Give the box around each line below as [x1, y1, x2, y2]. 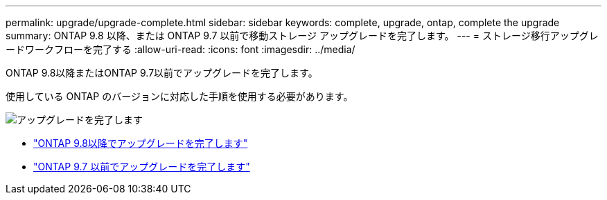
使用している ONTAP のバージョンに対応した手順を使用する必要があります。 [6, 90, 353, 102]
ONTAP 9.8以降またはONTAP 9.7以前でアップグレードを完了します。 [6, 67, 318, 79]
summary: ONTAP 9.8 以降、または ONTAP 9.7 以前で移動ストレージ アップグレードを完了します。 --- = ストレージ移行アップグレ [6, 30, 599, 41]
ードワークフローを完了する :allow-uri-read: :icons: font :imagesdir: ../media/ [6, 43, 355, 55]
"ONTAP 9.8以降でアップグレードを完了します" [33, 137, 248, 149]
